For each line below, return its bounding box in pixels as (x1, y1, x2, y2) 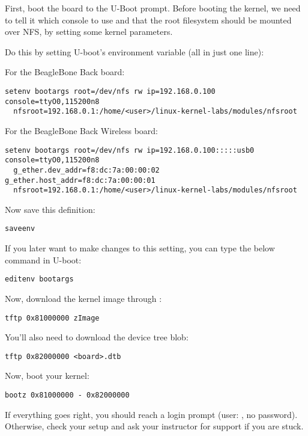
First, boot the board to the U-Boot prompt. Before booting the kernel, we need (5, 2, 301, 14)
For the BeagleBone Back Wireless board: (5, 124, 158, 137)
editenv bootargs (5, 275, 74, 284)
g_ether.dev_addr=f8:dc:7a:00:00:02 (13, 165, 160, 174)
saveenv (5, 224, 35, 233)
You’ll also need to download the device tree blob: (5, 331, 189, 343)
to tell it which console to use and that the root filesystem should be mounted (5, 13, 292, 26)
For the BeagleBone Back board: (5, 66, 125, 78)
